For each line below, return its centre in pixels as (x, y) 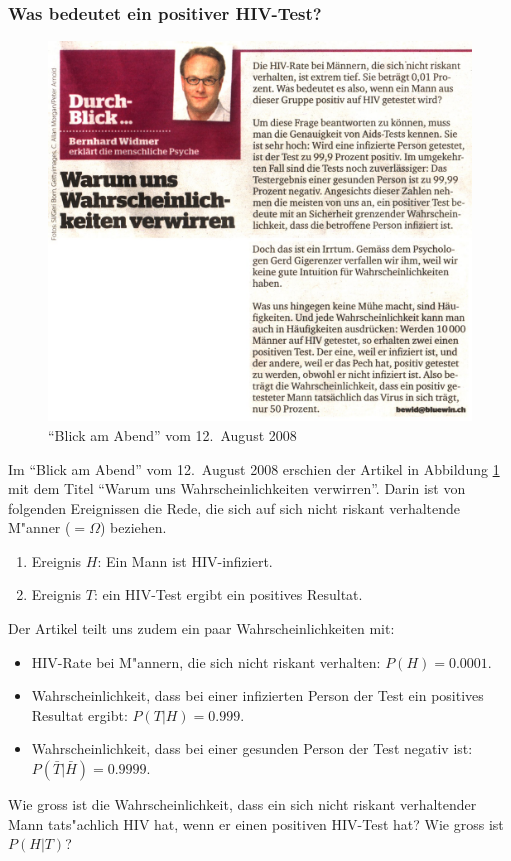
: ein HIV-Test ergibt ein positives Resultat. (228, 594)
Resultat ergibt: (79, 714)
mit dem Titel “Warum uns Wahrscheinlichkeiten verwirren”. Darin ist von (237, 488)
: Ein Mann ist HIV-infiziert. (185, 560)
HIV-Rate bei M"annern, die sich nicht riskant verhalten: (206, 661)
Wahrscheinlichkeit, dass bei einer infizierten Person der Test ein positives (257, 695)
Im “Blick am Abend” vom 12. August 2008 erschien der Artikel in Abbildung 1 (254, 468)
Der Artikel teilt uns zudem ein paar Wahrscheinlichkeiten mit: (201, 628)
